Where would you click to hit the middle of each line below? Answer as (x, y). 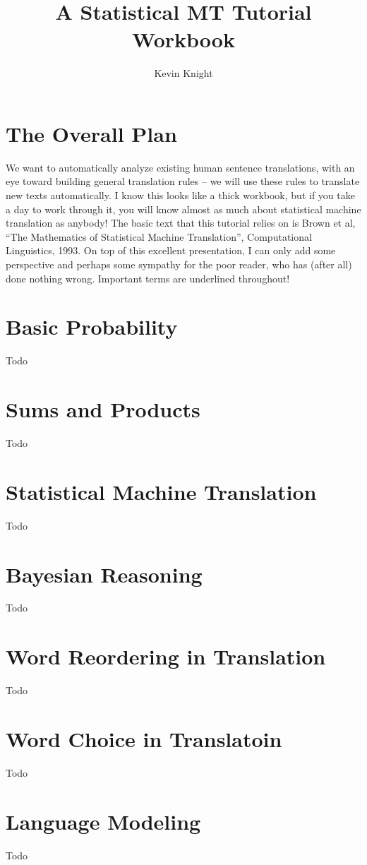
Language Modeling (103, 821)
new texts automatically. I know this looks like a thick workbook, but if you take (180, 195)
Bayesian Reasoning (104, 574)
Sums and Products (103, 409)
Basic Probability (92, 327)
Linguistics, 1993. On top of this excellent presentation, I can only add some (171, 250)
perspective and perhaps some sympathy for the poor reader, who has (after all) (179, 264)
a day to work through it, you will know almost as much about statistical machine (183, 209)
